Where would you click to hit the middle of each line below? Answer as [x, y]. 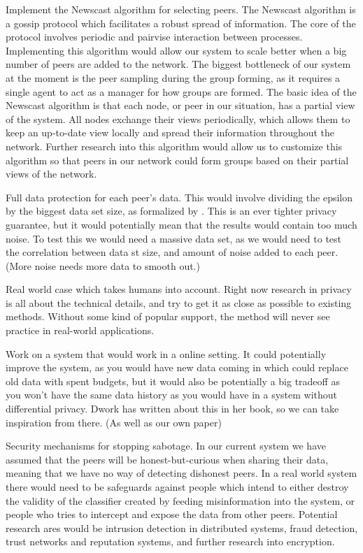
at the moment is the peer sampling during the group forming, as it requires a [173, 77]
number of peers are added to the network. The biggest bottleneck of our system [178, 64]
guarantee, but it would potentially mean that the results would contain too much [181, 224]
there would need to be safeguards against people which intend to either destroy [177, 487]
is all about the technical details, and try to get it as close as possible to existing [179, 302]
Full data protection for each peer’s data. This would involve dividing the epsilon [179, 197]
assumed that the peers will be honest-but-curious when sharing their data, [167, 459]
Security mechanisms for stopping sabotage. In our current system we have [166, 446]
